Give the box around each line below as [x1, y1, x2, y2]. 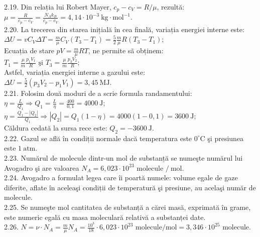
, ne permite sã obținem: [88, 45, 164, 56]
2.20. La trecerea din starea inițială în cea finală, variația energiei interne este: [4, 24, 244, 34]
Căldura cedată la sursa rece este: [4, 123, 107, 133]
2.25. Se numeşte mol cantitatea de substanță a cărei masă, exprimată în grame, [4, 202, 251, 212]
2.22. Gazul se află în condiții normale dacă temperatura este [4, 133, 192, 143]
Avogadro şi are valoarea [4, 162, 79, 173]
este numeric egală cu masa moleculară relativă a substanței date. [4, 211, 206, 222]
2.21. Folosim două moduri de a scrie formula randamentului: [4, 87, 192, 98]
